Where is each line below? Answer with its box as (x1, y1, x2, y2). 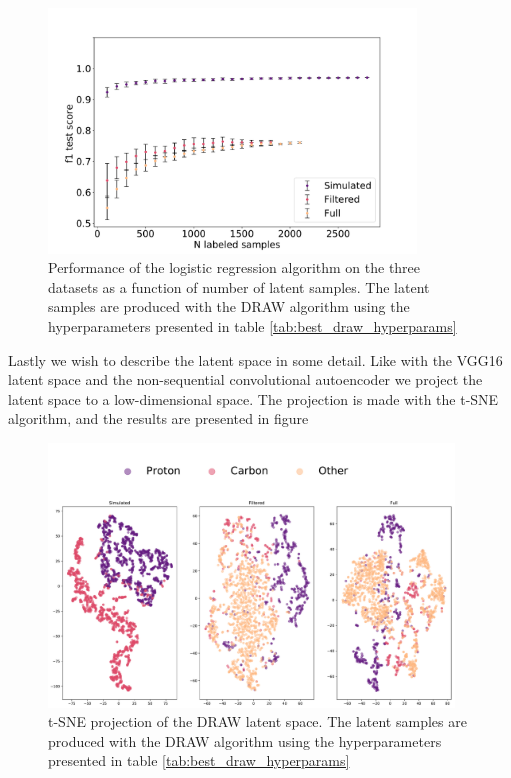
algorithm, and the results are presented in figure (8, 408, 309, 429)
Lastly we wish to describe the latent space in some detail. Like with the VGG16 (8, 349, 503, 370)
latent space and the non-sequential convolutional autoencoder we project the (8, 369, 483, 390)
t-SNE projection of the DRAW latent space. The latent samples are (48, 711, 467, 732)
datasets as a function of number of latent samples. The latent (48, 276, 430, 297)
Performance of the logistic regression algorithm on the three (48, 257, 421, 278)
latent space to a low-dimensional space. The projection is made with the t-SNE (8, 388, 499, 409)
